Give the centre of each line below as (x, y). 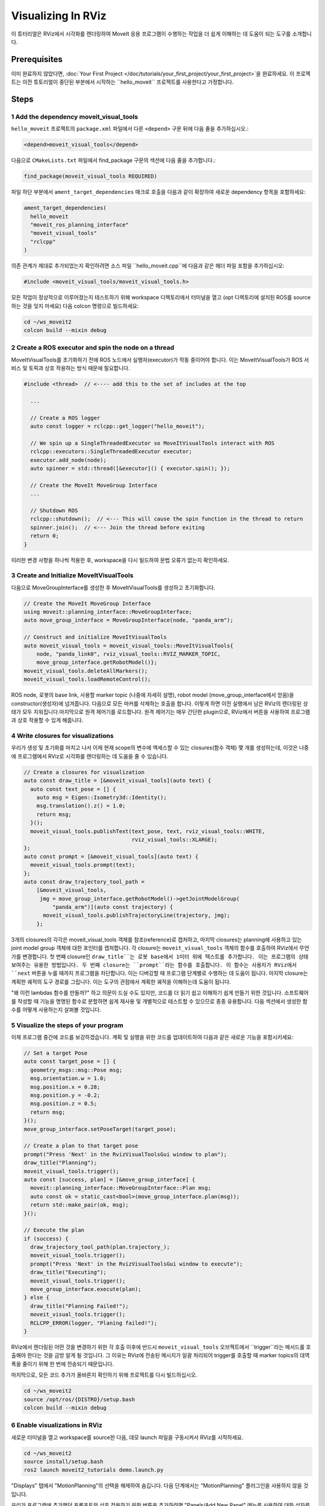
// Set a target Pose (56, 1053)
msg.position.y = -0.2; (65, 1095)
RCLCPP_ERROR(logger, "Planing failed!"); (94, 1323)
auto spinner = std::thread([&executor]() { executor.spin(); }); (130, 468)
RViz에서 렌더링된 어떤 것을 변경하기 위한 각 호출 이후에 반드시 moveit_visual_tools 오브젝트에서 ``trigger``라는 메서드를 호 (161, 1347)
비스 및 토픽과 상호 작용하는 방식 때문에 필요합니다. (70, 368)
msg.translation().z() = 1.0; (81, 806)
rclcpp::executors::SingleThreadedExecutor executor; (111, 451)
